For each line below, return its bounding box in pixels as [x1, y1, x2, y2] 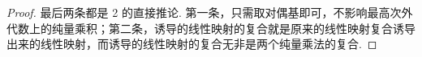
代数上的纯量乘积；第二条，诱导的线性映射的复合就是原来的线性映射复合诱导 [6, 19, 416, 36]
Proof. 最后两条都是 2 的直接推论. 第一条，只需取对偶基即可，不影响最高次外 [6, 4, 413, 20]
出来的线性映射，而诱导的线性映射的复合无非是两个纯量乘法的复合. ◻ [6, 35, 377, 52]
